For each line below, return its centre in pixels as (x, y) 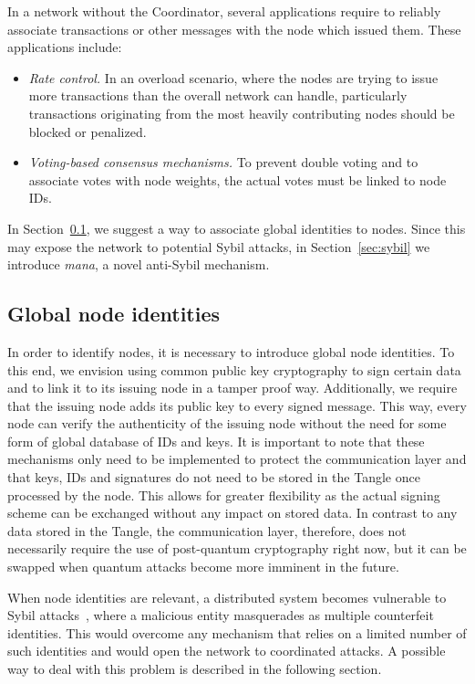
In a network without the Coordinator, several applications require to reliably (224, 11)
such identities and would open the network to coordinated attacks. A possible (227, 651)
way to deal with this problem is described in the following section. (195, 669)
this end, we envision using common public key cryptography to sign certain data (234, 369)
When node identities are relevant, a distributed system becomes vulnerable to (227, 597)
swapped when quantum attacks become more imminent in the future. (203, 567)
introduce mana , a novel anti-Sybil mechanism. (139, 264)
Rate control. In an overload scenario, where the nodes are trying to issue (233, 77)
